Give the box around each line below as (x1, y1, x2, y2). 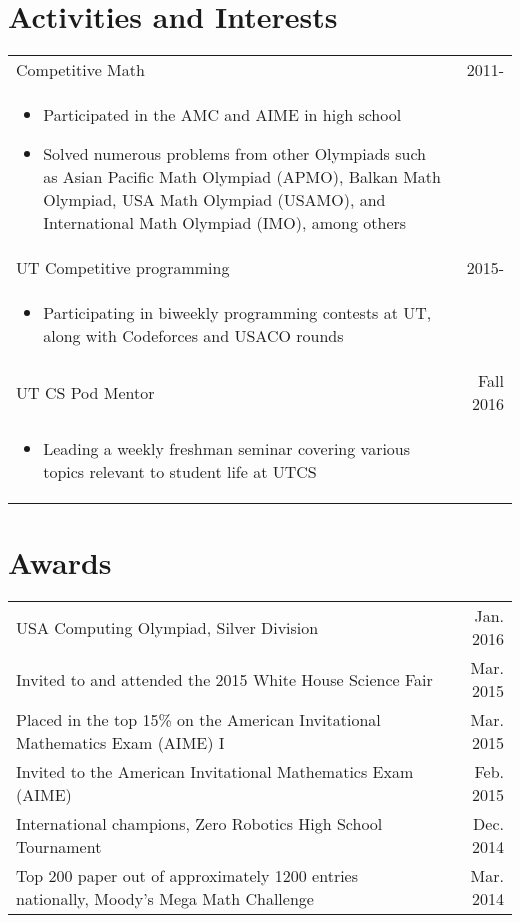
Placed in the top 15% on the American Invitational (16, 708, 381, 732)
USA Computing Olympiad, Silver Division (16, 615, 319, 639)
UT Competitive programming (16, 256, 230, 280)
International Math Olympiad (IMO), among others (43, 211, 407, 235)
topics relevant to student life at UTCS (43, 460, 317, 484)
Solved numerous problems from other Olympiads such (43, 142, 426, 166)
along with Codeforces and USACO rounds (43, 324, 344, 348)
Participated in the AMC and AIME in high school (43, 103, 402, 127)
